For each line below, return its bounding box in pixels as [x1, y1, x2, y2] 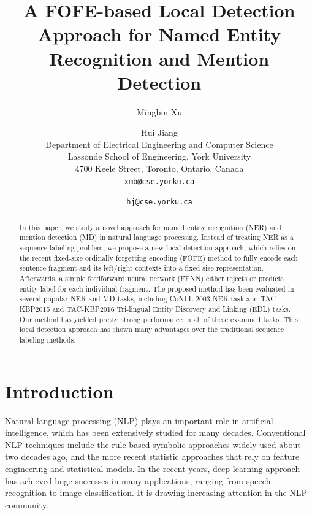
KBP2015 [19, 304, 50, 314]
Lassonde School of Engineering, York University [67, 150, 251, 163]
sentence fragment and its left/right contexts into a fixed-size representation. [19, 263, 264, 273]
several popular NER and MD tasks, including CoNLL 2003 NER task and [19, 293, 259, 304]
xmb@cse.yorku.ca [124, 177, 195, 186]
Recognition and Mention [49, 45, 270, 71]
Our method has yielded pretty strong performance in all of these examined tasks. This [19, 314, 298, 324]
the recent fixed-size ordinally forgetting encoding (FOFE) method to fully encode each [19, 252, 298, 263]
